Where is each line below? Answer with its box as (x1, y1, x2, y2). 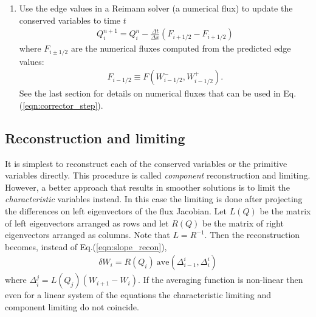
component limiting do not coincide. (5, 301, 139, 313)
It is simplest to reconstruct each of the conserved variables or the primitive (5, 157, 287, 169)
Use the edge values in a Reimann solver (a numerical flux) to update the (19, 2, 293, 14)
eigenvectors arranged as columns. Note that (5, 228, 170, 241)
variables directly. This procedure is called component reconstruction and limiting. (5, 169, 311, 182)
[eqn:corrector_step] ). (22, 98, 103, 111)
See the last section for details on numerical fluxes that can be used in (19, 87, 281, 100)
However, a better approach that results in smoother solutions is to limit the (5, 180, 290, 193)
